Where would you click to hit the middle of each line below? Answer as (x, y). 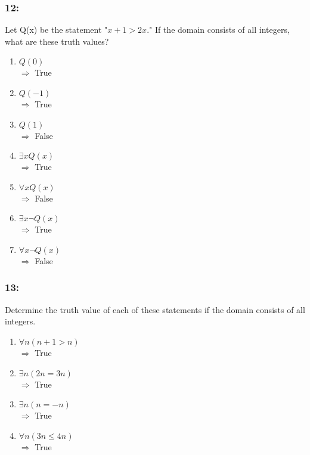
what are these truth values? (57, 41)
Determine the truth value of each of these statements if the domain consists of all (155, 309)
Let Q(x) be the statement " (56, 30)
